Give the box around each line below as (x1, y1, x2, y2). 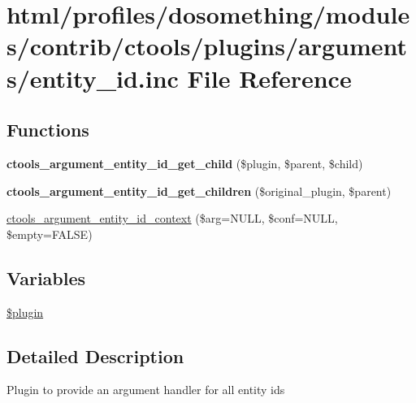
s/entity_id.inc (6, 61, 179, 94)
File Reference (187, 61, 352, 94)
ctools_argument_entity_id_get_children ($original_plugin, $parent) (6, 182, 392, 199)
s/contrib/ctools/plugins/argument (6, 29, 408, 63)
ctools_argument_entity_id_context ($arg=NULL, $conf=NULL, (6, 210, 338, 227)
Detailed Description (6, 343, 184, 368)
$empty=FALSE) (6, 225, 93, 242)
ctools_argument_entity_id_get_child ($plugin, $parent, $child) (6, 154, 363, 171)
